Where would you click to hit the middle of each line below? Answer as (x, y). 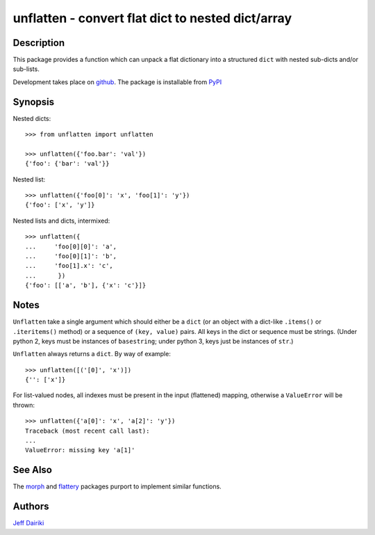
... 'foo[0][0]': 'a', (71, 246)
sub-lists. (26, 69)
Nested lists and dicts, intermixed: (61, 221)
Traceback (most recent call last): (87, 431)
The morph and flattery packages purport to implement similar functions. (117, 486)
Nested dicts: (32, 118)
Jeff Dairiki (28, 523)
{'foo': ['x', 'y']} (60, 205)
